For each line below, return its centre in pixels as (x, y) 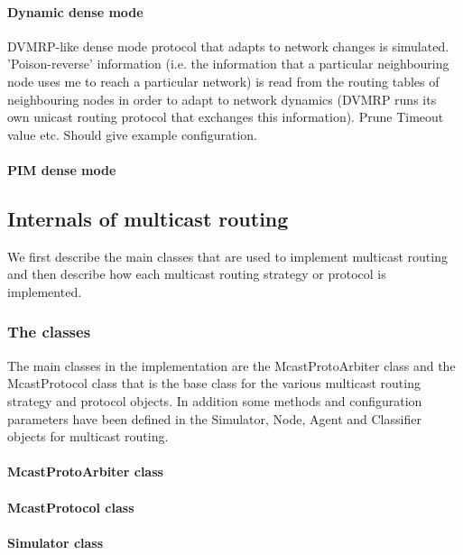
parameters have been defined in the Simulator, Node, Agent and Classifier (214, 418)
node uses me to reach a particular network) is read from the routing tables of (223, 81)
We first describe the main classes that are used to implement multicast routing (227, 256)
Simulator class (56, 542)
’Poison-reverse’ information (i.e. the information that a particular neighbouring (228, 64)
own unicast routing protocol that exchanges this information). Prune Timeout (226, 117)
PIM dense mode (62, 169)
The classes (49, 332)
